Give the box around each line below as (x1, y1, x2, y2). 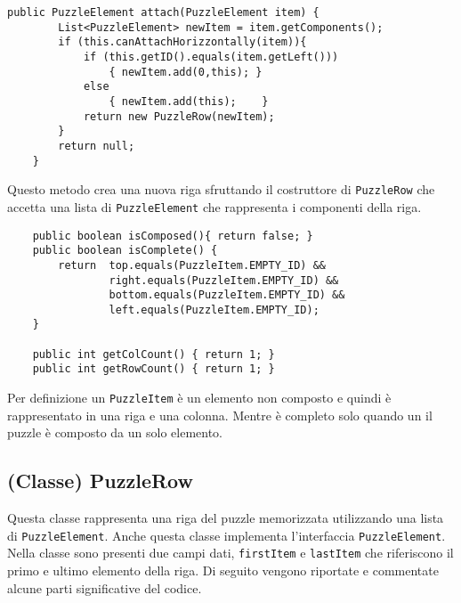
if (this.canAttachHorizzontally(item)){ (58, 36, 307, 49)
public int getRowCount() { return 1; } (32, 363, 275, 376)
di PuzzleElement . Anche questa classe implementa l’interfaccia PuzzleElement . (7, 526, 446, 544)
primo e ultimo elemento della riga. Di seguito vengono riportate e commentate (7, 561, 439, 580)
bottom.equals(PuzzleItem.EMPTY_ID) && (109, 289, 345, 302)
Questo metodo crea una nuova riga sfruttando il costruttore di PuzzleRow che (7, 180, 435, 199)
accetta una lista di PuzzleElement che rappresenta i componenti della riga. (7, 197, 422, 216)
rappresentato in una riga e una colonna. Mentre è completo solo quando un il (7, 405, 433, 424)
